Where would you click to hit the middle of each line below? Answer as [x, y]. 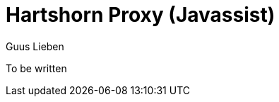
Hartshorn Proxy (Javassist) [141, 15]
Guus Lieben [35, 46]
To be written [36, 68]
